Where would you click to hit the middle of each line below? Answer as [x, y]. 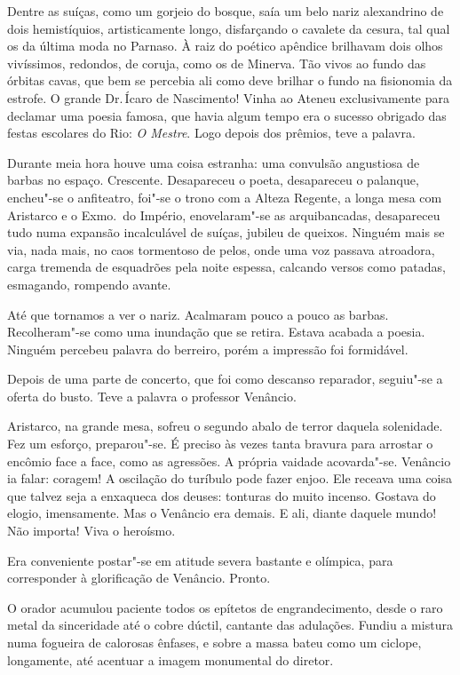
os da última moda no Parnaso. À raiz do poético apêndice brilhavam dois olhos [225, 46]
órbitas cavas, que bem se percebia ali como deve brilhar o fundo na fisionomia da [230, 80]
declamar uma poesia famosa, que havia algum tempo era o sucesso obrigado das [227, 115]
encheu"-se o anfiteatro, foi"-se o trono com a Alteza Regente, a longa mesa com [225, 197]
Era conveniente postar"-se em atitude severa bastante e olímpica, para [200, 560]
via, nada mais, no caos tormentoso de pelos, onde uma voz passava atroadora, [221, 249]
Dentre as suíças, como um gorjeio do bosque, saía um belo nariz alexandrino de [226, 11]
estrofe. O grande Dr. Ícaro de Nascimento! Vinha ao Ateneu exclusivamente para [228, 97]
